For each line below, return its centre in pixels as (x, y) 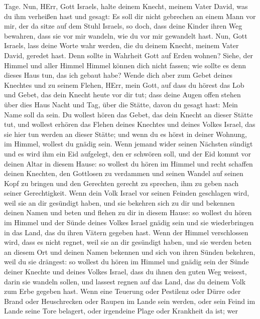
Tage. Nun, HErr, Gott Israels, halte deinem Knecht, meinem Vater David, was (126, 6)
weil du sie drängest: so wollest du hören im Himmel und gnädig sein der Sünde (126, 262)
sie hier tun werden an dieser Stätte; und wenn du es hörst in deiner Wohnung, (125, 134)
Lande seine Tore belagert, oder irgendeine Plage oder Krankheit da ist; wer (121, 311)
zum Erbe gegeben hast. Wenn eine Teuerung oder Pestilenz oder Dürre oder (122, 291)
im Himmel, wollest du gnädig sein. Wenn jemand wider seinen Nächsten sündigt (128, 144)
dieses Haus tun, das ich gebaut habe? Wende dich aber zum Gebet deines (118, 75)
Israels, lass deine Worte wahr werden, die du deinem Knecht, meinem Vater (121, 45)
